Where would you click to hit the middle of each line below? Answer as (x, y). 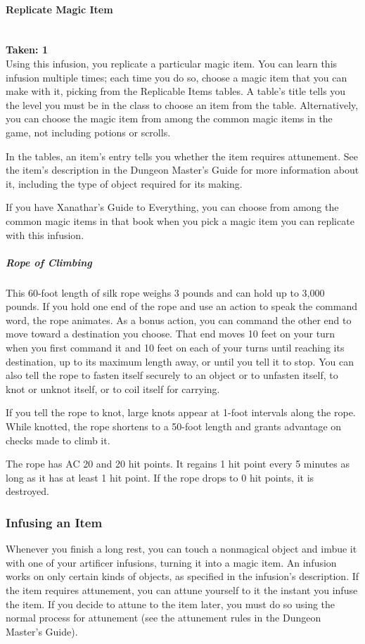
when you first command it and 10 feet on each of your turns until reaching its (175, 348)
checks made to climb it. (58, 440)
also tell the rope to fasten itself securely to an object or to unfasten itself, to (172, 375)
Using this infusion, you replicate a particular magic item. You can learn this (172, 63)
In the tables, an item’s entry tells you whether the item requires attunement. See (182, 156)
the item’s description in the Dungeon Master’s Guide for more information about (182, 170)
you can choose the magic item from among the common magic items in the (169, 118)
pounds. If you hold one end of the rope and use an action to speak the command (182, 306)
